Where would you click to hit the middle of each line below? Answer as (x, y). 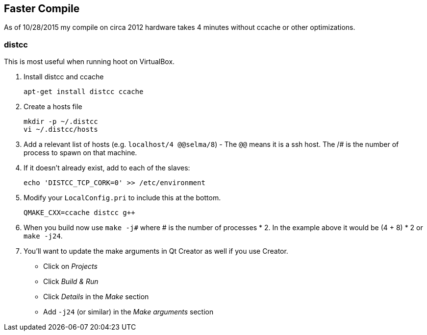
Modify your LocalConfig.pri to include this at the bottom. (122, 198)
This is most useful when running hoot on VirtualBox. (89, 62)
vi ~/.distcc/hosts (61, 130)
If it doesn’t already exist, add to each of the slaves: (107, 168)
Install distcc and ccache (64, 77)
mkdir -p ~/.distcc (61, 122)
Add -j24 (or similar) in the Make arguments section (128, 312)
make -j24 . (43, 236)
